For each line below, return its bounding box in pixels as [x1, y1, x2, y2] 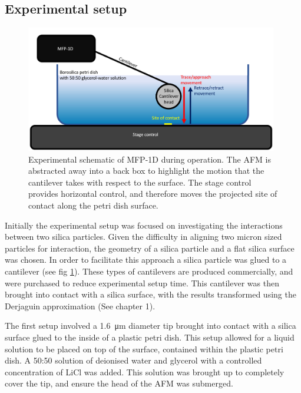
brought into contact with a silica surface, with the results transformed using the [5, 288, 296, 300]
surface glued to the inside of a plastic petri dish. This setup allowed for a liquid [5, 331, 295, 343]
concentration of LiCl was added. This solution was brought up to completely [5, 365, 285, 378]
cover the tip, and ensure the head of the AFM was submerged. [5, 377, 233, 389]
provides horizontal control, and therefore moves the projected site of [28, 187, 277, 200]
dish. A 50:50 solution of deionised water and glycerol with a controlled [5, 354, 262, 366]
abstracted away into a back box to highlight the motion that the [28, 164, 264, 177]
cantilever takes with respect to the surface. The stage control [28, 176, 252, 188]
